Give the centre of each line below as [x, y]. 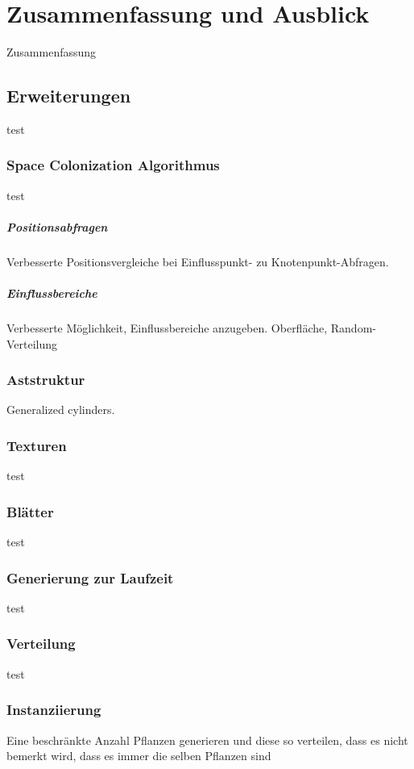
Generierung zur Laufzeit [90, 577]
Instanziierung [54, 710]
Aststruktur [46, 380]
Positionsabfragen [57, 226]
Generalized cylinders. [61, 410]
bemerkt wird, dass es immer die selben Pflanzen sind [139, 756]
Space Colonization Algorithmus [113, 165]
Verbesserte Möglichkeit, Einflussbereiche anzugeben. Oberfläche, [167, 328]
